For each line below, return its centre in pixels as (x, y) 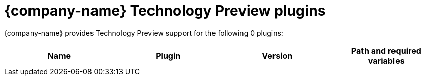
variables (386, 61)
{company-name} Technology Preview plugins (165, 11)
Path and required (386, 51)
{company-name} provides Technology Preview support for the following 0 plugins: (144, 33)
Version (277, 56)
